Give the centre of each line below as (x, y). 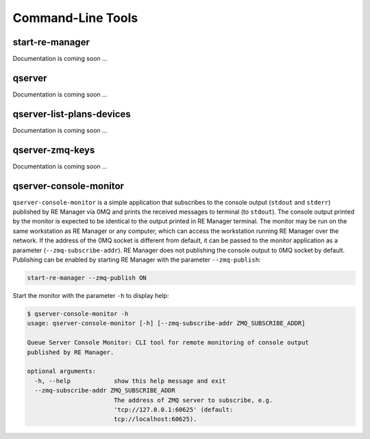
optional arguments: (61, 371)
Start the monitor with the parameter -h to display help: (91, 296)
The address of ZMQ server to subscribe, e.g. (193, 400)
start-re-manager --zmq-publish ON (87, 278)
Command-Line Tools (75, 18)
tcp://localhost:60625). (155, 419)
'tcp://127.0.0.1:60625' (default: (173, 410)
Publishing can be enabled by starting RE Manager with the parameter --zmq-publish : (137, 260)
